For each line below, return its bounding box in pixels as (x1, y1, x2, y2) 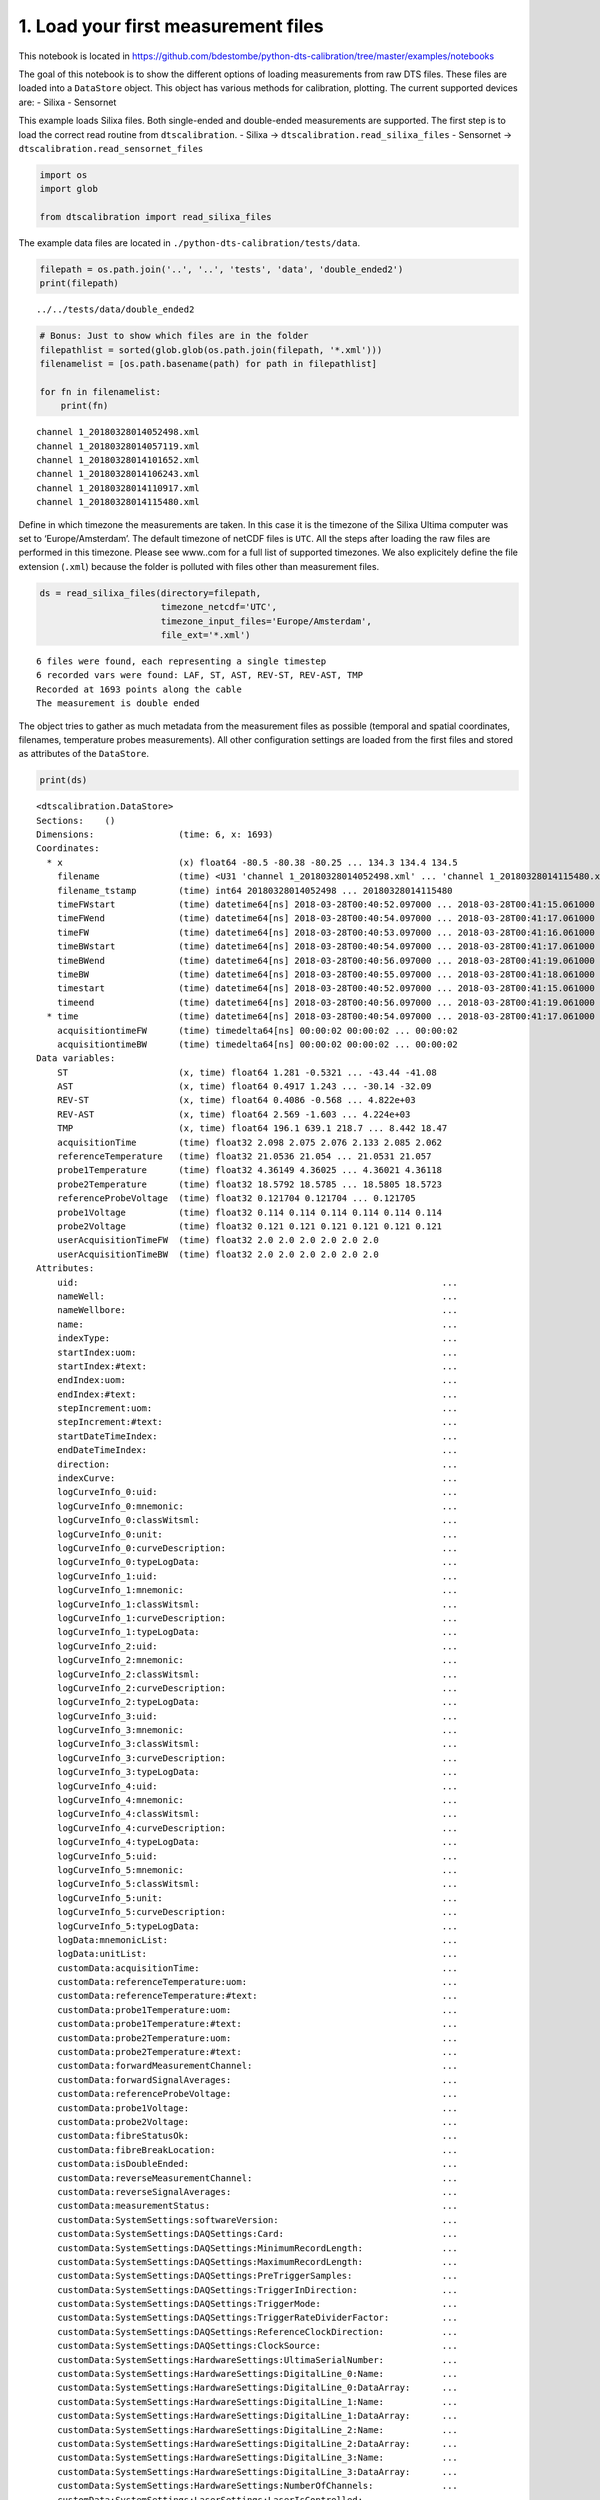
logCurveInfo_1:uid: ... (56, 1570, 459, 1582)
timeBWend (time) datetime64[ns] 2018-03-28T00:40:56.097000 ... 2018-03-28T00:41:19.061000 (56, 955, 595, 966)
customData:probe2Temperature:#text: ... (56, 2046, 459, 2058)
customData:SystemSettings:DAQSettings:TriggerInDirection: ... (56, 2284, 459, 2295)
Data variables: (36, 1053, 116, 1064)
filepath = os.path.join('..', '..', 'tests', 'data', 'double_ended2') (39, 264, 404, 275)
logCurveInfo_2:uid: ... (56, 1640, 459, 1652)
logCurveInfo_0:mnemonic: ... (56, 1500, 459, 1512)
